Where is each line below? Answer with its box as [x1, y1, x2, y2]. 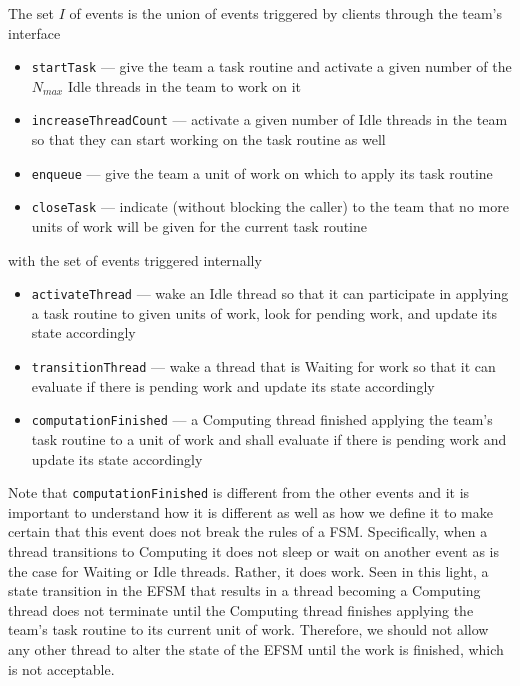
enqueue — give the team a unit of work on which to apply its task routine [31, 162, 493, 183]
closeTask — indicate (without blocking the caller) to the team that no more [31, 196, 509, 217]
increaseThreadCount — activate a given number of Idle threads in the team [31, 109, 508, 130]
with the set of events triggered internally [8, 249, 262, 270]
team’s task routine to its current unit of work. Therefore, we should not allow [8, 619, 489, 640]
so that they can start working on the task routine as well [31, 129, 386, 150]
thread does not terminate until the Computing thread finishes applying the [8, 599, 474, 620]
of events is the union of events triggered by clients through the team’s [69, 3, 502, 23]
